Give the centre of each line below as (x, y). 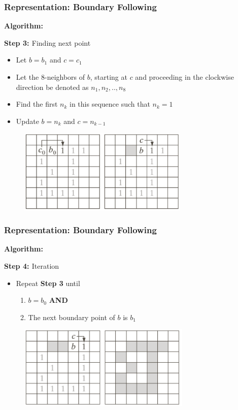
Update (27, 121)
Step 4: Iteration (32, 265)
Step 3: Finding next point (47, 42)
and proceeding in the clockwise (184, 77)
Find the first (37, 104)
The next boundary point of (72, 317)
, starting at (109, 77)
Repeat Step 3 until (48, 283)
